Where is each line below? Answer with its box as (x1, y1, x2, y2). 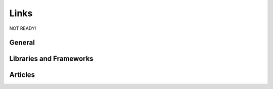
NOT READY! (9, 25, 36, 31)
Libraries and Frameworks (9, 55, 94, 63)
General (9, 38, 35, 47)
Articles (9, 71, 35, 79)
